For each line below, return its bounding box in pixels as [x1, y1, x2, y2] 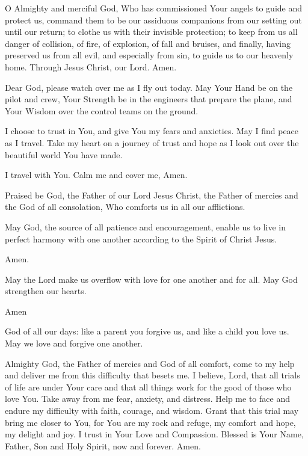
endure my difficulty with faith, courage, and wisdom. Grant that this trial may [5, 404, 299, 417]
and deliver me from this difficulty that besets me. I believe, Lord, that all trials [5, 369, 300, 381]
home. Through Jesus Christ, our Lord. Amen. [5, 60, 177, 73]
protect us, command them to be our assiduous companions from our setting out [5, 13, 302, 26]
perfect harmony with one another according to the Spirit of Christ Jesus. [5, 232, 277, 245]
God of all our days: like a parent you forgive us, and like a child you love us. [5, 325, 289, 337]
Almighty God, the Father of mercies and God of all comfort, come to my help [5, 357, 295, 369]
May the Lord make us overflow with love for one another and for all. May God [5, 273, 298, 285]
